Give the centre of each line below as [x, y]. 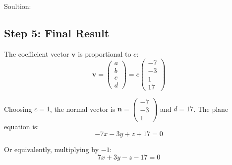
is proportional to [105, 53]
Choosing [18, 109]
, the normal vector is [83, 109]
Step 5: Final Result [57, 33]
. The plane [211, 109]
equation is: [22, 126]
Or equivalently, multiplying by [52, 149]
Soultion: [18, 6]
